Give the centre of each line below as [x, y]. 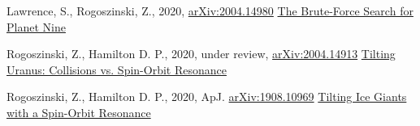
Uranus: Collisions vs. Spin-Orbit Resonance [117, 69]
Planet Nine [36, 26]
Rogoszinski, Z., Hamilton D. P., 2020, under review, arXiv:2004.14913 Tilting [201, 54]
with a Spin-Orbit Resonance [79, 112]
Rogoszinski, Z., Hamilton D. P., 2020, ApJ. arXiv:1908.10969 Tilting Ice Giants [207, 97]
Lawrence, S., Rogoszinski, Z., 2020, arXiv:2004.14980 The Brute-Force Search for [210, 10]
